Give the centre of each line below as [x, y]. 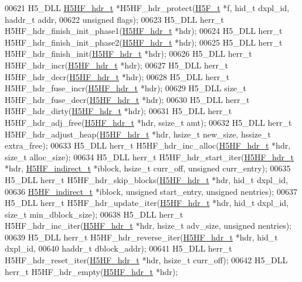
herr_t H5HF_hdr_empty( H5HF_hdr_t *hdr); [91, 271]
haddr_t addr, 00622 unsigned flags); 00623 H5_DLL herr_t [114, 19]
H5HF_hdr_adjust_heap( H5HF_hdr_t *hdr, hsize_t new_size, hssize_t [138, 134]
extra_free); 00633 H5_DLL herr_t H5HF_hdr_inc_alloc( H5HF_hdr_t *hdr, [148, 145]
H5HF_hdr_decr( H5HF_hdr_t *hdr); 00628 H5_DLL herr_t [117, 76]
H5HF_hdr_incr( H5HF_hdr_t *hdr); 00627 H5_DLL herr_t [116, 65]
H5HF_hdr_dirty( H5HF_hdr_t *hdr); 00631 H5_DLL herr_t [118, 111]
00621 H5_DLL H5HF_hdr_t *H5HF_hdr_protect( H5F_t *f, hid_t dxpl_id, [147, 8]
